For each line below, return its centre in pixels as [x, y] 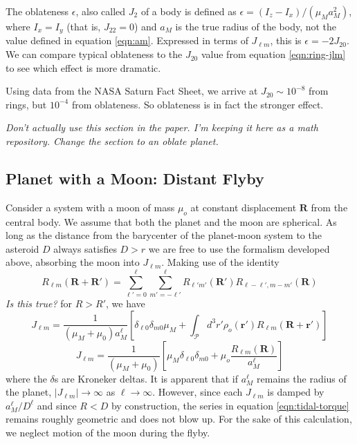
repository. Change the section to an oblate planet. [112, 141]
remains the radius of [302, 378]
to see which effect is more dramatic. [83, 67]
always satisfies [85, 248]
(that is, [84, 26]
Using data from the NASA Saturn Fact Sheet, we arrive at [132, 91]
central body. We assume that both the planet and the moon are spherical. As [171, 221]
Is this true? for [39, 303]
